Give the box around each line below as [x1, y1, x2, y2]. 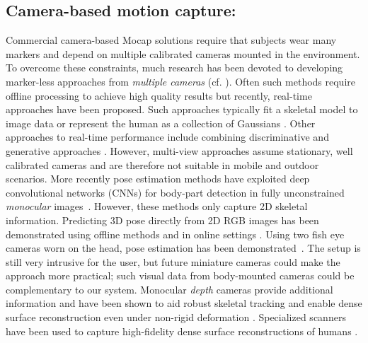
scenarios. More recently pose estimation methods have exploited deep [6, 171, 310, 186]
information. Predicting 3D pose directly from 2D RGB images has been [6, 212, 319, 227]
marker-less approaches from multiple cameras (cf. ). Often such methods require [6, 74, 355, 88]
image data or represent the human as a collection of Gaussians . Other [6, 115, 316, 130]
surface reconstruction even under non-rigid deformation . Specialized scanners [6, 310, 346, 325]
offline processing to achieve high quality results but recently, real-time [6, 88, 312, 103]
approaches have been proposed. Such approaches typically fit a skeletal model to [6, 102, 358, 117]
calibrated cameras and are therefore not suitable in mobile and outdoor [6, 157, 319, 172]
